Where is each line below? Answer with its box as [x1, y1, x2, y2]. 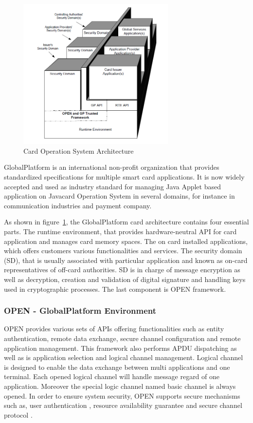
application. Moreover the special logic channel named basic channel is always [4, 381, 236, 391]
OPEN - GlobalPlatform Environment [4, 304, 157, 317]
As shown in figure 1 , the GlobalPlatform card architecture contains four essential [4, 217, 249, 227]
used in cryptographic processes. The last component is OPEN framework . [4, 283, 226, 294]
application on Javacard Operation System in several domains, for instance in [4, 191, 235, 201]
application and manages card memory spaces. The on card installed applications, [4, 236, 248, 246]
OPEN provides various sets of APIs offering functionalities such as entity [4, 323, 224, 334]
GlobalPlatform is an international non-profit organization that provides [4, 162, 219, 172]
